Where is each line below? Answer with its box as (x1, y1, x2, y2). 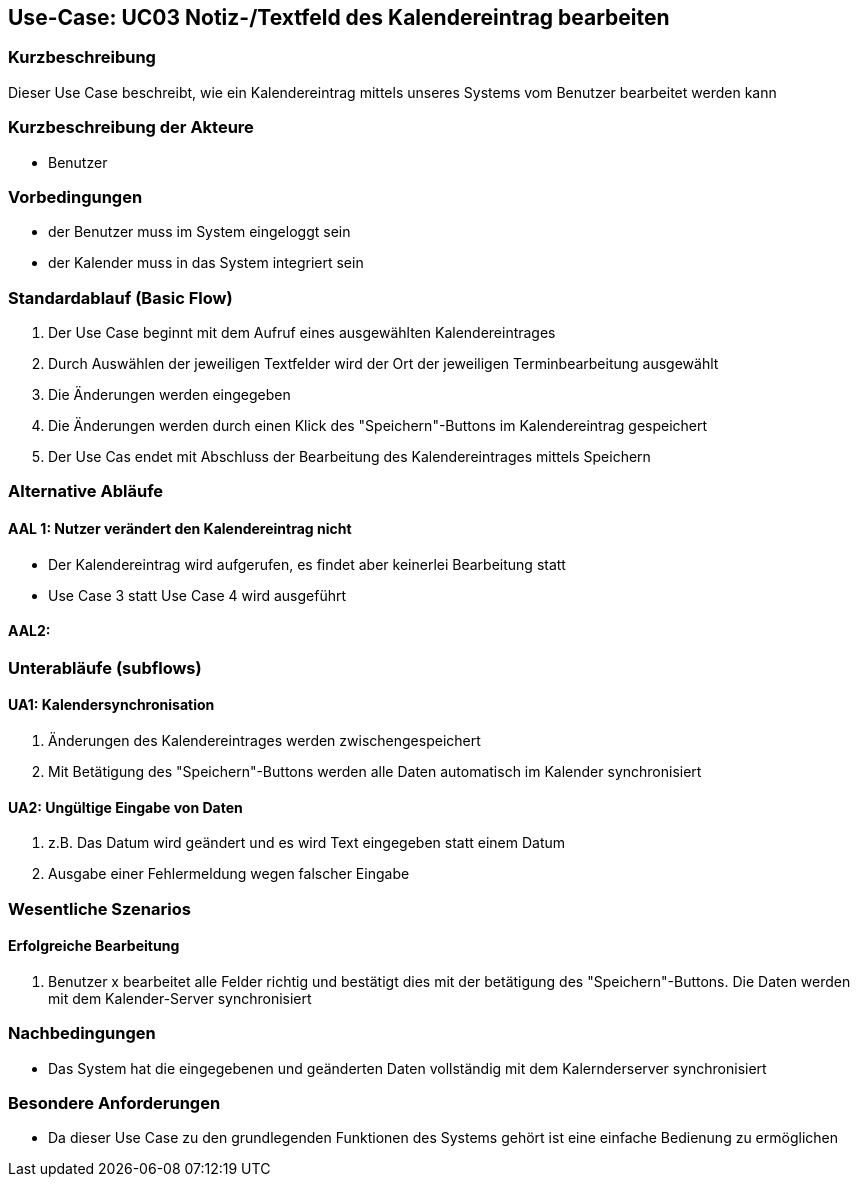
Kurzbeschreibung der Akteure (8, 117, 254, 138)
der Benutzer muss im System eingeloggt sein (48, 223, 351, 241)
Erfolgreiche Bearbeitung (8, 937, 180, 955)
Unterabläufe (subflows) (8, 657, 202, 678)
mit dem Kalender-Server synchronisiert (48, 989, 312, 1007)
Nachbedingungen (8, 1023, 156, 1044)
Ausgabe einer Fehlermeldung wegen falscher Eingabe (48, 865, 410, 883)
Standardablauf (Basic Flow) (8, 287, 233, 308)
